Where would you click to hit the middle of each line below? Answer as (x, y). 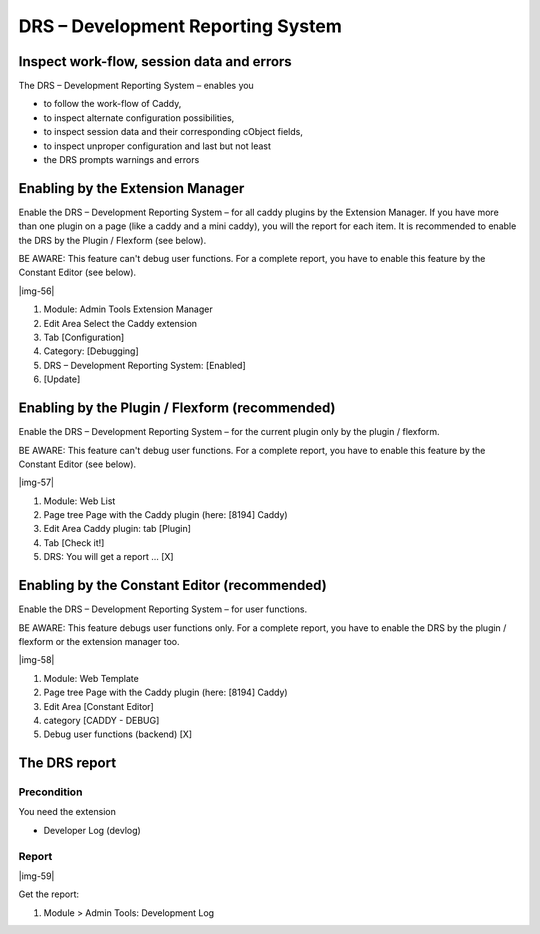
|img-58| (36, 660)
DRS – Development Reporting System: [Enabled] (145, 365)
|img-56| (36, 291)
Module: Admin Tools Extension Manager (128, 309)
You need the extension (67, 812)
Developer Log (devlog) (92, 830)
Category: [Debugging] (91, 351)
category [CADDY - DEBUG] (101, 720)
